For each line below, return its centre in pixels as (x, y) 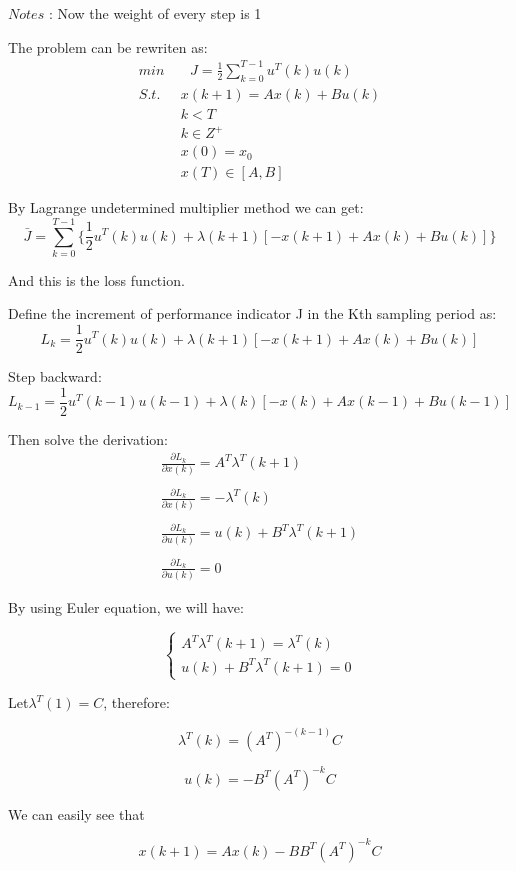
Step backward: (55, 376)
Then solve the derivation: (88, 438)
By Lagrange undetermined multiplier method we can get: (186, 207)
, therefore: (136, 702)
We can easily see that (76, 813)
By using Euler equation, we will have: (126, 606)
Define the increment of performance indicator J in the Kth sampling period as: (252, 313)
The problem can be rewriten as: (108, 46)
